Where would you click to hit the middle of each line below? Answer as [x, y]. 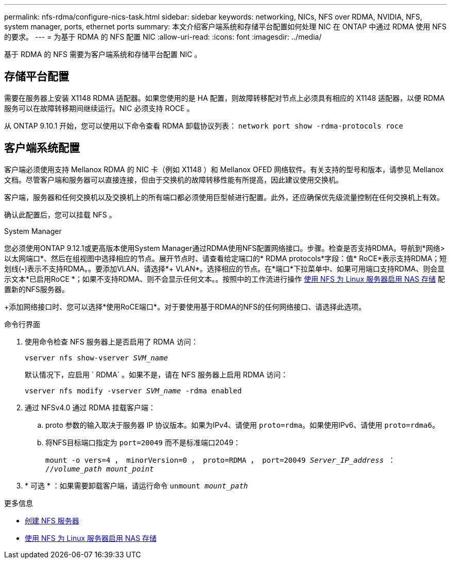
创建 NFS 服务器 [52, 520]
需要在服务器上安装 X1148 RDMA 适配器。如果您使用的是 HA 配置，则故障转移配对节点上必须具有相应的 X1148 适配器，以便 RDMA [224, 98]
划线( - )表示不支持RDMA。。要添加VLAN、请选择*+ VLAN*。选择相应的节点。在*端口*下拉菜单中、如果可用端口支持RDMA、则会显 [224, 268]
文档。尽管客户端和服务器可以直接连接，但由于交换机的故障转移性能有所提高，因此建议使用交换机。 [174, 179]
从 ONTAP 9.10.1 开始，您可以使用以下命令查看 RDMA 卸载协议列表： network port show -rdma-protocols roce [204, 125]
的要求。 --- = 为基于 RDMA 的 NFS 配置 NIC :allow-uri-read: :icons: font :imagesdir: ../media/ [163, 37]
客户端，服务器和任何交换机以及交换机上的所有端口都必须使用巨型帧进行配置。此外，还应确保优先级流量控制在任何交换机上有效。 [224, 197]
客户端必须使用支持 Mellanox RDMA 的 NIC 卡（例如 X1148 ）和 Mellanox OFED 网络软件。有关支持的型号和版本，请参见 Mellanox [224, 169]
